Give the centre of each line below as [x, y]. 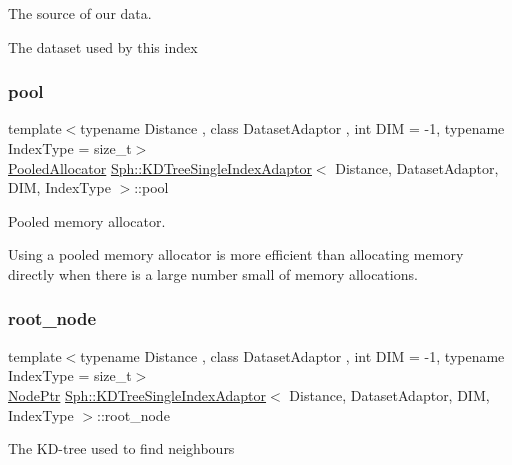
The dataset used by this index [103, 46]
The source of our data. [80, 13]
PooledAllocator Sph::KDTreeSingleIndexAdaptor [160, 167]
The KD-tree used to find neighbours [121, 448]
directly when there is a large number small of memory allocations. [213, 273]
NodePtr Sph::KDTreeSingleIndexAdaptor [137, 394]
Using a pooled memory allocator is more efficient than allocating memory [236, 254]
